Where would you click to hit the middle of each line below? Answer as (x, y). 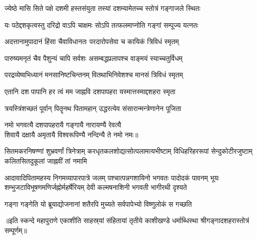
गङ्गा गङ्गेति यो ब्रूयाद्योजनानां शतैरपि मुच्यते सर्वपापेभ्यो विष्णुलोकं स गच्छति (98, 204)
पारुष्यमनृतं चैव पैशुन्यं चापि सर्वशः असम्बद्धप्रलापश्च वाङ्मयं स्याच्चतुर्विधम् (93, 58)
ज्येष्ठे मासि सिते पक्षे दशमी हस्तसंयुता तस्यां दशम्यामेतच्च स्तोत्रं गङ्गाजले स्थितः (103, 8)
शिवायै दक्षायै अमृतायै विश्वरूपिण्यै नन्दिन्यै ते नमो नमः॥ (71, 134)
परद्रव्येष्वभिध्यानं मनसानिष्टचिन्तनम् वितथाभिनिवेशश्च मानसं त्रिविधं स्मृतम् (94, 75)
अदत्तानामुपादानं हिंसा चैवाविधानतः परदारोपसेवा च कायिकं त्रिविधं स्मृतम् (92, 41)
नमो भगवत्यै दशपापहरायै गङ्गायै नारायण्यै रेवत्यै (63, 125)
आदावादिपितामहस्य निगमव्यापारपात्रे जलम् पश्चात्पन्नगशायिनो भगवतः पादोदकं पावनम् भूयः (112, 177)
